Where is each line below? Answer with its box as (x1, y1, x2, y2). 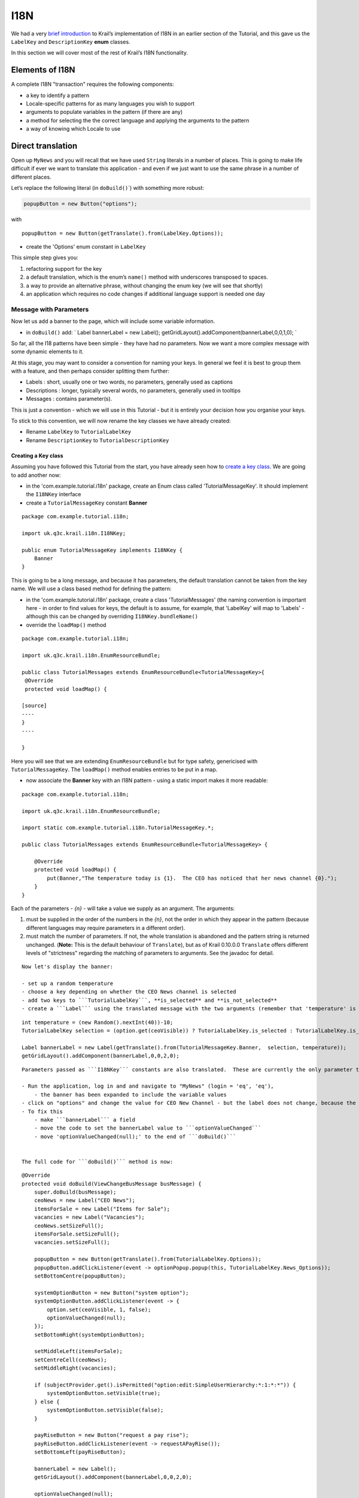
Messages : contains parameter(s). (26, 395, 112, 403)
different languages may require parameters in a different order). (26, 924, 185, 931)
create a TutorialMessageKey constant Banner (26, 499, 148, 506)
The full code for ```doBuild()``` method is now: (22, 1158, 174, 1165)
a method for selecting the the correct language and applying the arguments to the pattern (26, 117, 250, 124)
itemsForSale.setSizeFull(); (34, 1231, 120, 1237)
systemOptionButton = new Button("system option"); (34, 1289, 189, 1296)
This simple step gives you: (11, 254, 79, 261)
